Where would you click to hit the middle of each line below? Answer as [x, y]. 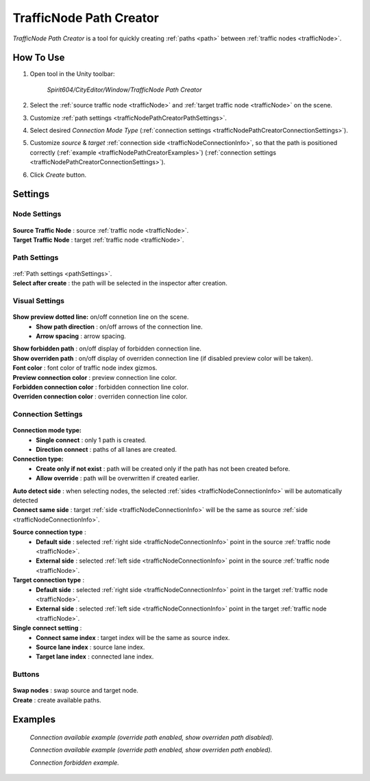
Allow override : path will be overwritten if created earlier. [118, 478]
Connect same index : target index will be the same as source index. [133, 637]
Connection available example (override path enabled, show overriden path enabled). [151, 750]
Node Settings [37, 214]
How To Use [39, 58]
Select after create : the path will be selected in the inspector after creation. [120, 283]
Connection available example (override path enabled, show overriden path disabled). [152, 738]
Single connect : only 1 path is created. [91, 440]
